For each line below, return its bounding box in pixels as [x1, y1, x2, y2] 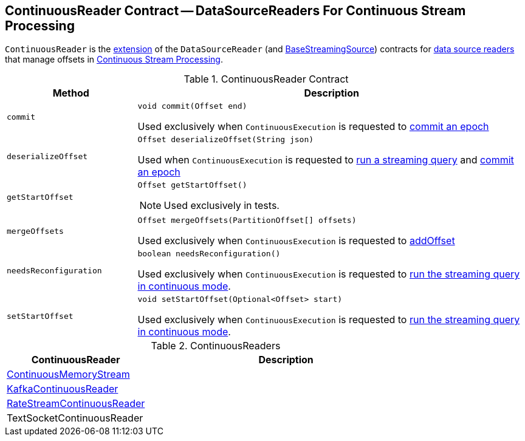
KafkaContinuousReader [7, 383, 118, 395]
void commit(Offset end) [137, 101, 247, 111]
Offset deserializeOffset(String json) [137, 135, 314, 145]
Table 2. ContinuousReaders [151, 340, 281, 352]
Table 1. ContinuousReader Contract [184, 73, 349, 86]
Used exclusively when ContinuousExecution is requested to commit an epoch [137, 120, 489, 133]
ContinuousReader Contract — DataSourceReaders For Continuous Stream [5, 3, 466, 18]
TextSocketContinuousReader [7, 412, 143, 425]
